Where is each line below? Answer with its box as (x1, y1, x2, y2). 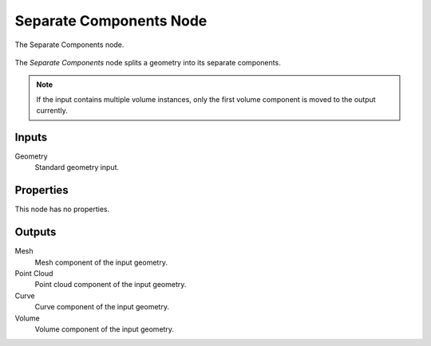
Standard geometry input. (34, 163, 120, 172)
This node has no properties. (14, 204, 110, 214)
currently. (36, 106, 68, 116)
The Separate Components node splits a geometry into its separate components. (14, 57, 281, 67)
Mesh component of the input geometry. (34, 258, 168, 267)
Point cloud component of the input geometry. (34, 280, 187, 289)
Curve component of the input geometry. (34, 302, 169, 312)
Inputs (14, 130, 48, 144)
